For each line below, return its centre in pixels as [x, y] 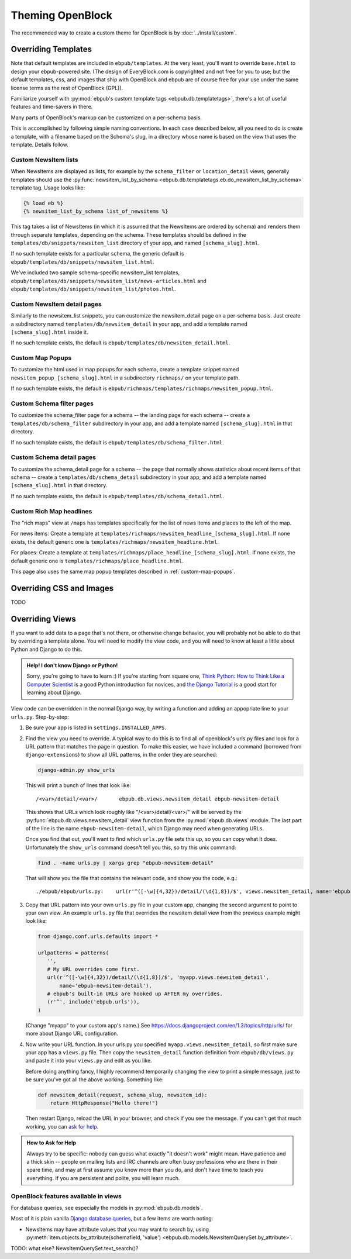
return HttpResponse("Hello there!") [104, 1103]
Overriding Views [43, 619]
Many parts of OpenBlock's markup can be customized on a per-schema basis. [106, 118]
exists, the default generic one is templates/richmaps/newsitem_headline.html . [115, 541]
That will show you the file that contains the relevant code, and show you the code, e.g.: [132, 878]
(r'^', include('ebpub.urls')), [93, 1002]
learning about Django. [54, 692]
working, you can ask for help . [62, 1126]
